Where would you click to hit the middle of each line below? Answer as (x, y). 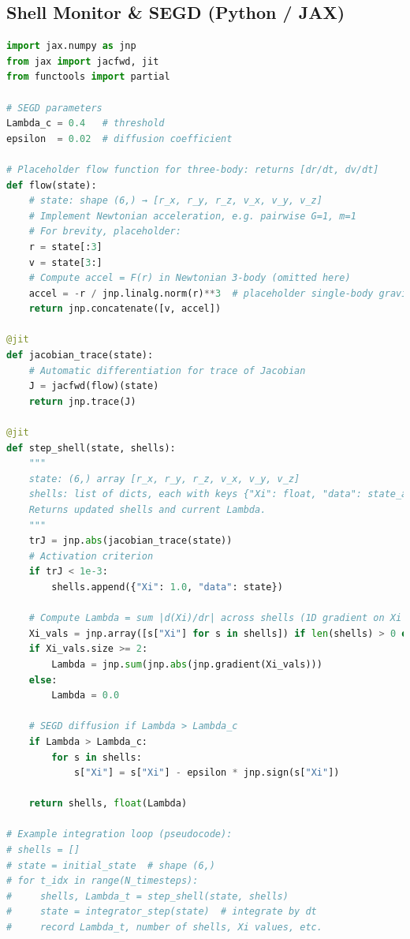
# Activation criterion (91, 556)
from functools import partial (88, 77)
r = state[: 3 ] (65, 247)
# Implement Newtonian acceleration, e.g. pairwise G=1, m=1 (192, 216)
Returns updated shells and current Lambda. (147, 510)
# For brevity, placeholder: (105, 232)
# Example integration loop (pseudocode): (119, 834)
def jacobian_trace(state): (80, 355)
